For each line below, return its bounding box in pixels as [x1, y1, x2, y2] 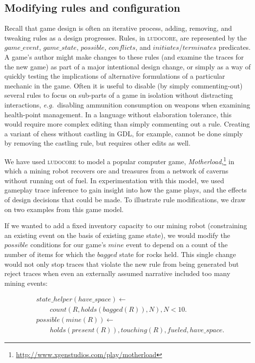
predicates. [218, 42, 251, 52]
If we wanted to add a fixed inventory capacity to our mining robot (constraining [4, 220, 247, 231]
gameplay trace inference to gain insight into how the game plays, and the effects [4, 185, 247, 195]
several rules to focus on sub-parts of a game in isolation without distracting [4, 90, 233, 100]
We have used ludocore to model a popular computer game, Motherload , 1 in [4, 154, 234, 166]
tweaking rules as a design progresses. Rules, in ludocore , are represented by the [4, 32, 247, 43]
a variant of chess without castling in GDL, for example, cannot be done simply [4, 128, 243, 138]
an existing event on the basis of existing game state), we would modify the [4, 230, 230, 240]
